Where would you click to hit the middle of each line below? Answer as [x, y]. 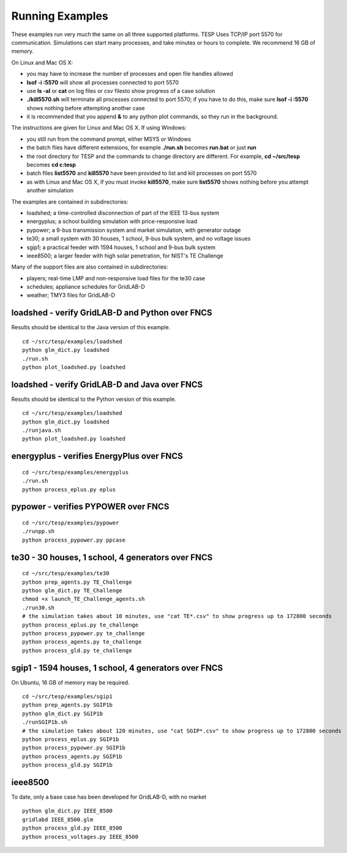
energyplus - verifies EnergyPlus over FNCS [97, 456]
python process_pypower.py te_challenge [84, 633]
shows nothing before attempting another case [86, 108]
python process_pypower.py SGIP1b [74, 748]
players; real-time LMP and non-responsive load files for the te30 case [116, 278]
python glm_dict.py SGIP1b [63, 713]
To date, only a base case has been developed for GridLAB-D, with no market [109, 797]
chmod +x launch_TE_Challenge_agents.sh [84, 599]
